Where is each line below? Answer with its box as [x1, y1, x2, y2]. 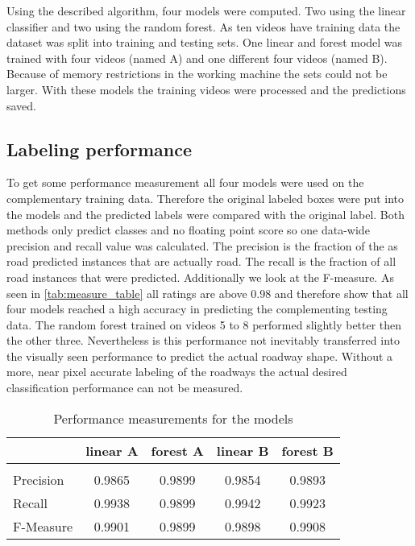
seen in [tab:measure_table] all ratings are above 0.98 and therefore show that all [6, 284, 409, 301]
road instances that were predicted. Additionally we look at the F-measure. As [6, 268, 394, 285]
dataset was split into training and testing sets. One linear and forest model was [6, 34, 403, 51]
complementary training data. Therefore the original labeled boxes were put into [6, 189, 405, 206]
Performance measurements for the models [53, 408, 293, 428]
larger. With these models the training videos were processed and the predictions [6, 81, 406, 97]
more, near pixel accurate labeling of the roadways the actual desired [6, 363, 347, 380]
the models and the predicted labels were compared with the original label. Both [6, 205, 405, 222]
